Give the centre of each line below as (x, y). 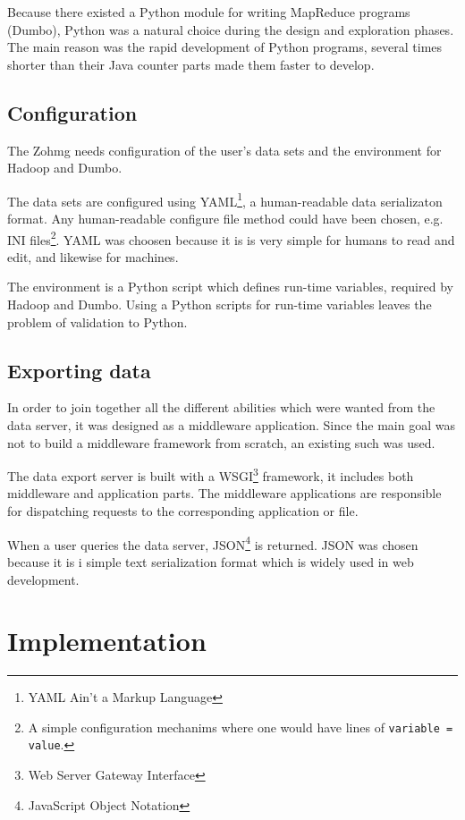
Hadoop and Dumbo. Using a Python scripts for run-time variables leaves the (220, 304)
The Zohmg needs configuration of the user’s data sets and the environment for (224, 150)
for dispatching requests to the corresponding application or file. (183, 511)
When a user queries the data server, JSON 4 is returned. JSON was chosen (213, 543)
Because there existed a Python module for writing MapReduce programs (209, 12)
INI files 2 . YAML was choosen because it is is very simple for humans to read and (231, 238)
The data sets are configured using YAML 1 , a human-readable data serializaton (225, 199)
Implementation (107, 641)
